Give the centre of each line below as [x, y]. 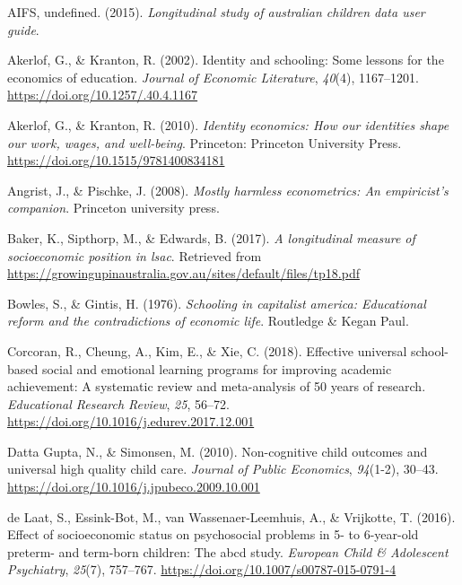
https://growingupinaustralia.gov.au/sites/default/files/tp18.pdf [183, 273]
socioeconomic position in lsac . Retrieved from [135, 255]
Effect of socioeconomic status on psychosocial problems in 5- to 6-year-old [213, 534]
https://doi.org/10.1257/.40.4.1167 [103, 95]
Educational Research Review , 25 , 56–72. [118, 403]
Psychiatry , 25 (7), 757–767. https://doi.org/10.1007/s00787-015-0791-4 [202, 569]
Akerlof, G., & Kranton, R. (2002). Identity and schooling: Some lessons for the [226, 60]
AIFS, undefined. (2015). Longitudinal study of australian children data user [216, 12]
